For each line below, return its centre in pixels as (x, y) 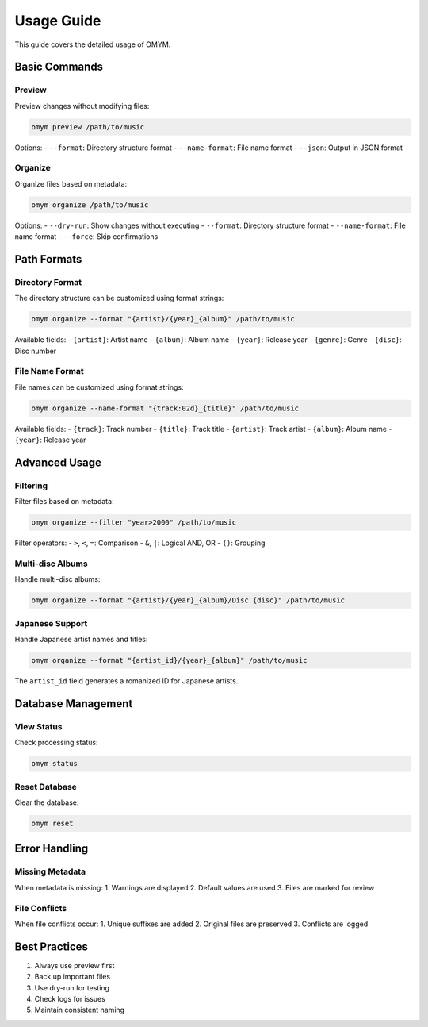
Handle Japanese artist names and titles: (81, 640)
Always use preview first (75, 965)
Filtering (31, 486)
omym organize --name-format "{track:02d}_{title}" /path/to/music (165, 408)
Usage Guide (58, 21)
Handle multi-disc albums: (57, 579)
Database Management (74, 704)
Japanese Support (51, 623)
